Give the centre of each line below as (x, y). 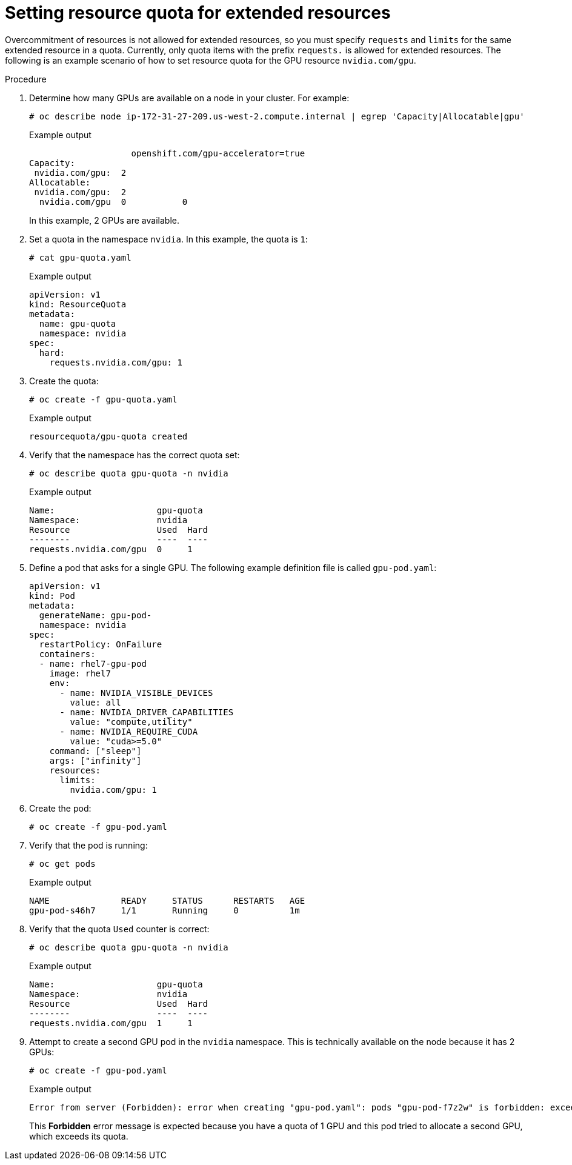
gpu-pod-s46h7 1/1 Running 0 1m (165, 910)
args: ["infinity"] (95, 760)
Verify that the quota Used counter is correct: (119, 929)
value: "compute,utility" (131, 722)
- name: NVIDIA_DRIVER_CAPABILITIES (147, 712)
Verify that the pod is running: (88, 845)
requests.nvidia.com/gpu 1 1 (111, 1023)
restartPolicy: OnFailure (101, 644)
